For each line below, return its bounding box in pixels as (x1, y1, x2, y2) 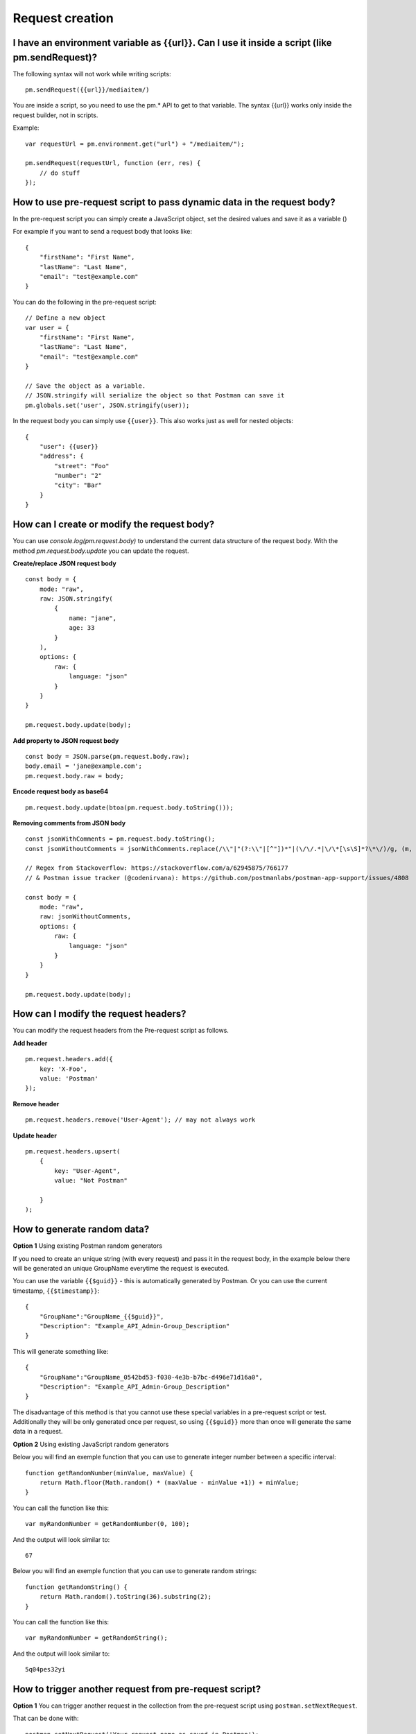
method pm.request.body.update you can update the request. (12, 547, 189, 555)
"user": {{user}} (39, 443, 98, 450)
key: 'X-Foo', (39, 1065, 88, 1073)
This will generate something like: (12, 1347, 109, 1355)
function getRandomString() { (25, 1583, 128, 1591)
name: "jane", (69, 614, 117, 622)
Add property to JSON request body (12, 736, 119, 745)
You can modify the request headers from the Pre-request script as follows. (12, 1027, 229, 1035)
